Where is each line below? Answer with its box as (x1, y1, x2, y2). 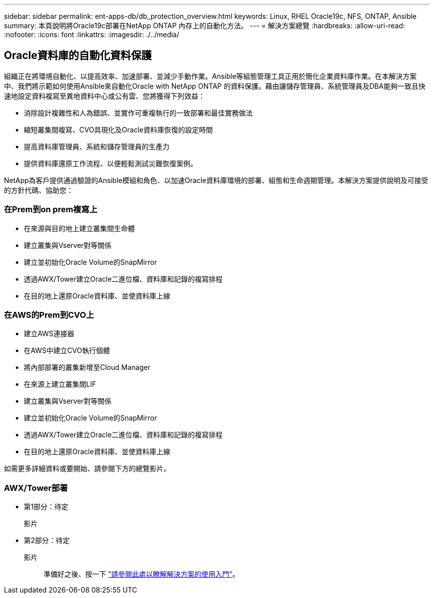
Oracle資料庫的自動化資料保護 (4, 49, 152, 62)
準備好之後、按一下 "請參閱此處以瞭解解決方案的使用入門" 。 (44, 570, 239, 579)
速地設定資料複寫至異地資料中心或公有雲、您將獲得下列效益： (4, 91, 205, 100)
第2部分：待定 (24, 536, 70, 545)
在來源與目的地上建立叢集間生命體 (24, 224, 135, 233)
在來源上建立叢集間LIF (24, 380, 96, 389)
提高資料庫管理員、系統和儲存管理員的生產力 (24, 142, 169, 151)
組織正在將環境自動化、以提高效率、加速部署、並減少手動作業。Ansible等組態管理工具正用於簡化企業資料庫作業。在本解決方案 (4, 71, 417, 80)
